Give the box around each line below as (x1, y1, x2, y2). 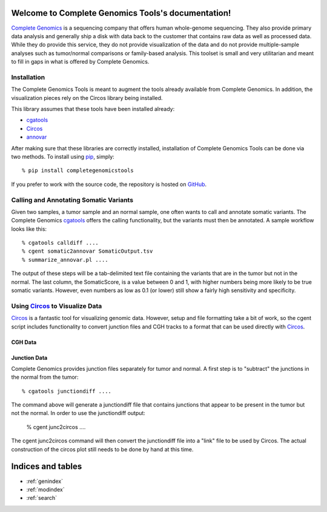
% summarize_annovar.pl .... (22, 256, 108, 263)
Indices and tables (11, 461, 82, 472)
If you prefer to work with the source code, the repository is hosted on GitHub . (11, 181, 207, 188)
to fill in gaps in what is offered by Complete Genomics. (11, 58, 150, 65)
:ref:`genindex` (26, 477, 64, 485)
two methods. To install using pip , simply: (11, 153, 114, 160)
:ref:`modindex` (26, 485, 65, 493)
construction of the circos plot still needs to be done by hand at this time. (11, 445, 194, 453)
